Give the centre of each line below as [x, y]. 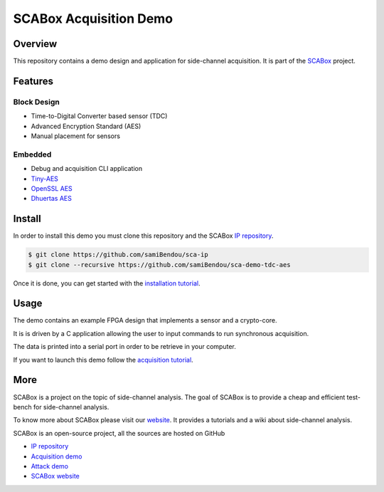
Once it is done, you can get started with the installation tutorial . [107, 283]
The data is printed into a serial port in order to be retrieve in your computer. [124, 347]
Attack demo [50, 466]
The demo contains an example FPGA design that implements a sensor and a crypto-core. [145, 320]
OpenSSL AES [52, 188]
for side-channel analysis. [71, 407]
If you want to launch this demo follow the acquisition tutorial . [103, 360]
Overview [35, 44]
